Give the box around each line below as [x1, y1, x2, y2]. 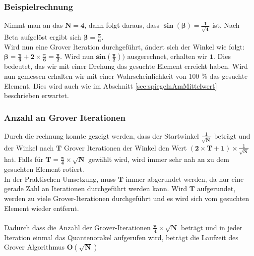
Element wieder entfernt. [4, 203, 79, 213]
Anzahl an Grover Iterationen [4, 111, 126, 123]
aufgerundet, [197, 183, 236, 194]
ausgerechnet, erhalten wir [127, 51, 207, 61]
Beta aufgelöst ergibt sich [4, 31, 81, 42]
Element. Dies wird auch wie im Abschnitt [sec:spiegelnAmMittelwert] [4, 80, 217, 91]
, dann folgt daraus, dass [84, 20, 160, 30]
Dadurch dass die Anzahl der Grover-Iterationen [4, 222, 151, 232]
